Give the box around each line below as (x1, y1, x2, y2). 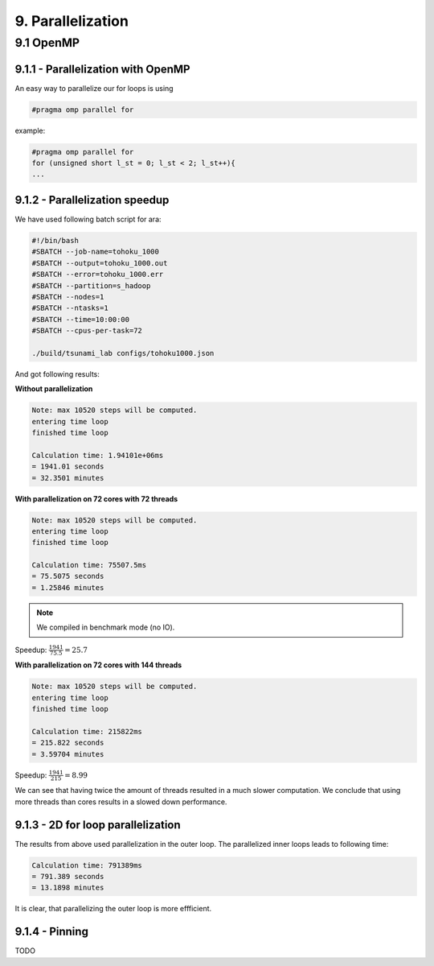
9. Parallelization (14, 12, 129, 30)
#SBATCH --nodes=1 (31, 292, 104, 301)
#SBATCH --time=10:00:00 (31, 315, 130, 324)
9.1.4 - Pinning (14, 925, 88, 939)
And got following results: (14, 369, 100, 378)
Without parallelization (14, 384, 93, 394)
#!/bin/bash (31, 236, 80, 245)
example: (14, 126, 46, 135)
